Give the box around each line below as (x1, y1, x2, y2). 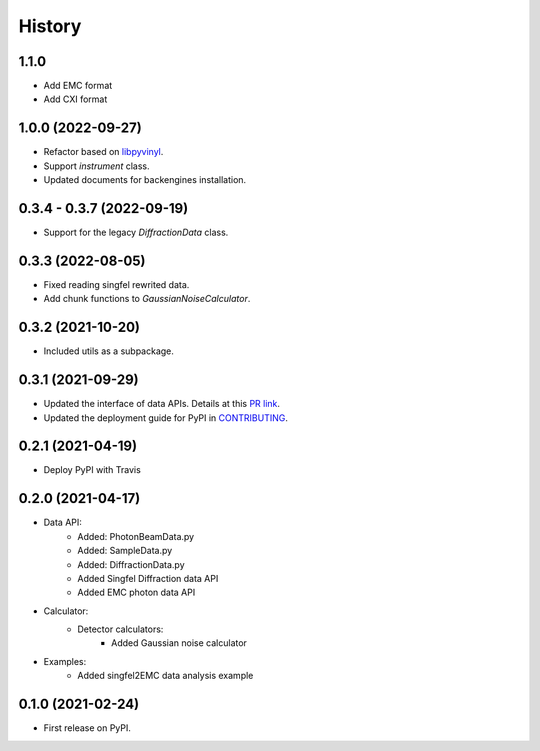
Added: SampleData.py (77, 545, 173, 557)
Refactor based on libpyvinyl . (43, 146, 164, 158)
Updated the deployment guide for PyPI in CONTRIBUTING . (43, 411, 289, 424)
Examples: (43, 655, 87, 667)
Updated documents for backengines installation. (43, 174, 247, 186)
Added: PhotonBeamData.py (77, 530, 195, 542)
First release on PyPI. (43, 722, 132, 734)
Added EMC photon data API (77, 586, 196, 599)
